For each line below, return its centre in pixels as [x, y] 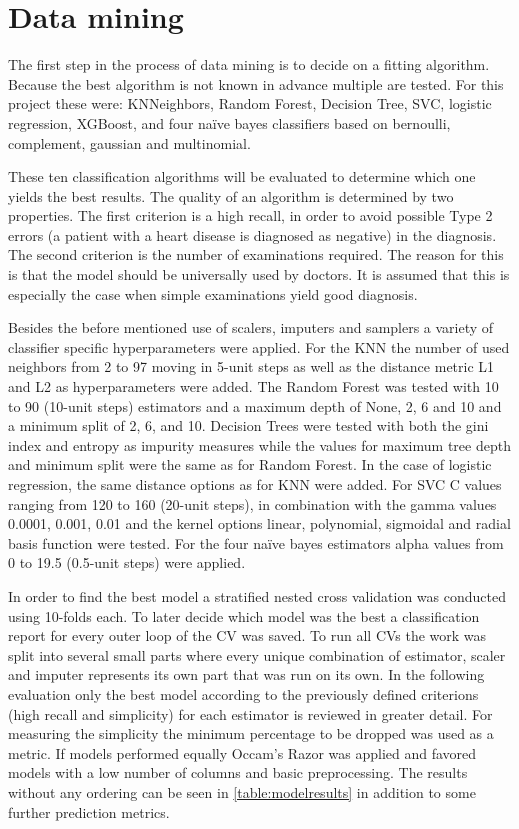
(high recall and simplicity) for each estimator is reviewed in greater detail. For [250, 713]
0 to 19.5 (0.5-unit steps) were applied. [127, 562]
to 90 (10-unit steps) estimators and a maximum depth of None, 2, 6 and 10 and [255, 405]
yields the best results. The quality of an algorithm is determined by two [231, 195]
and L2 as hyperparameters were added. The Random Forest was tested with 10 [253, 386]
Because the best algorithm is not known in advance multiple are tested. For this [256, 83]
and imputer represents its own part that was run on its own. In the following [246, 674]
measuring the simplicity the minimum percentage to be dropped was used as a [251, 733]
